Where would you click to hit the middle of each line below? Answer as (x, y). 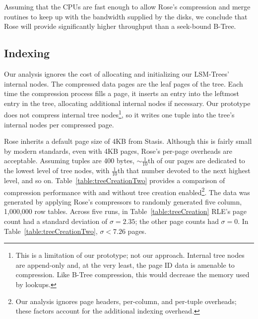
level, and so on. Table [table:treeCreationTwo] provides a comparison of (115, 180)
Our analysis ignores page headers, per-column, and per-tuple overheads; (126, 301)
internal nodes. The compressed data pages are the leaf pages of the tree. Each (124, 83)
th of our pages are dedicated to (196, 160)
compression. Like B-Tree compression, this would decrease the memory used (132, 274)
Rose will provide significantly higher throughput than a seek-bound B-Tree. (120, 26)
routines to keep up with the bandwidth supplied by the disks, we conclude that (126, 16)
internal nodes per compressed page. (59, 124)
